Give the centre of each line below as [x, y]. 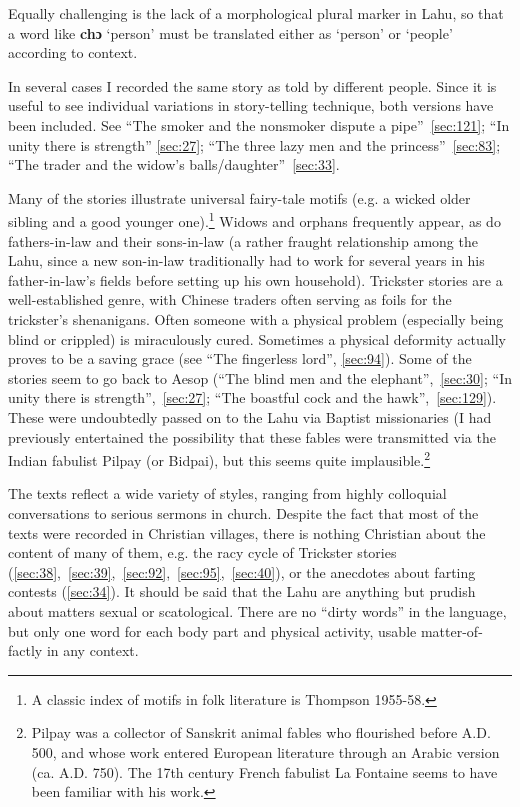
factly [25, 650]
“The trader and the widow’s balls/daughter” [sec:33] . [174, 164]
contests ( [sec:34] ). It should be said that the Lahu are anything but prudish [242, 591]
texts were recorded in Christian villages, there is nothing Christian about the [247, 532]
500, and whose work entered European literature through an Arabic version [265, 751]
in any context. [92, 650]
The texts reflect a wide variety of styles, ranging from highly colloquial [227, 493]
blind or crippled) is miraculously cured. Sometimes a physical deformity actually [257, 338]
